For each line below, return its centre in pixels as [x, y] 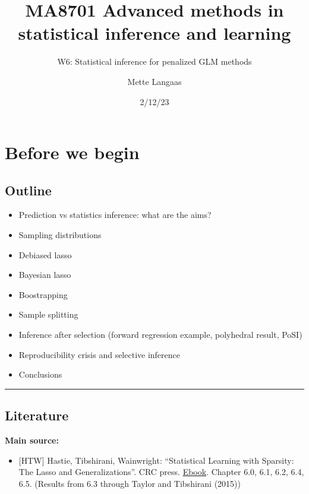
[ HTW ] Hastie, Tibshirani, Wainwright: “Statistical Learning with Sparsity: [156, 460]
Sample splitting [48, 314]
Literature [37, 415]
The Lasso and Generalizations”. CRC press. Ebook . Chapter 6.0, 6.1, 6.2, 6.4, [161, 472]
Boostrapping [43, 294]
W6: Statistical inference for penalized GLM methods [154, 61]
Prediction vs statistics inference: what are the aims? [115, 215]
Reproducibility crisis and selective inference [100, 354]
